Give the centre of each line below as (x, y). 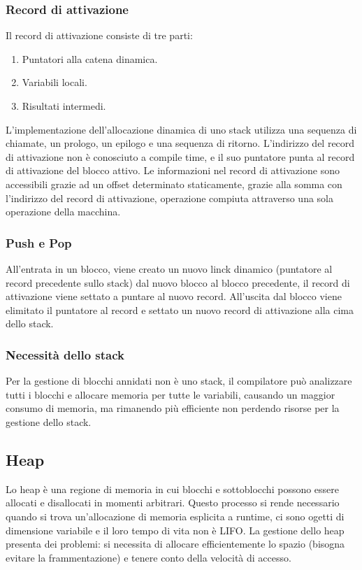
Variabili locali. (55, 82)
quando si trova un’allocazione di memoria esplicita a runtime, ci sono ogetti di (175, 516)
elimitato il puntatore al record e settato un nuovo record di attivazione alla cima (180, 309)
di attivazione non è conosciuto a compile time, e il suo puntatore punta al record (180, 156)
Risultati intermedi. (64, 106)
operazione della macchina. (63, 212)
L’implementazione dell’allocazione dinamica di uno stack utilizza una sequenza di (181, 129)
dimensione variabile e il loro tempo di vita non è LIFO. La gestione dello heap (175, 530)
